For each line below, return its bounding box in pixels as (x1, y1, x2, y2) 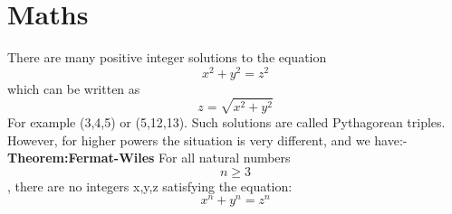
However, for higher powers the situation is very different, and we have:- (7, 130, 408, 149)
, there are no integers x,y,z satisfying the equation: (7, 176, 293, 195)
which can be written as (7, 79, 140, 98)
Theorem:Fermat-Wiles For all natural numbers (7, 148, 291, 167)
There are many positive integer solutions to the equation (7, 48, 327, 67)
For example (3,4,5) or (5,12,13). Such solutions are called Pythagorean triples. (7, 112, 446, 131)
